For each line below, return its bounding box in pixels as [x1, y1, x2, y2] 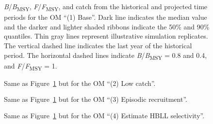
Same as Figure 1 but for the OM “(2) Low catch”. [4, 78, 156, 88]
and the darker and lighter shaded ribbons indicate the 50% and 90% [4, 21, 210, 31]
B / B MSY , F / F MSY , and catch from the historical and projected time [4, 1, 208, 13]
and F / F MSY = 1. [4, 60, 57, 72]
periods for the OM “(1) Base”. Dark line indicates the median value [4, 12, 207, 22]
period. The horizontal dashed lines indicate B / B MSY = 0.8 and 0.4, [4, 50, 207, 61]
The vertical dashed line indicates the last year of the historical [4, 40, 192, 50]
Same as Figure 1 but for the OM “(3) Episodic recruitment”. [4, 94, 187, 104]
